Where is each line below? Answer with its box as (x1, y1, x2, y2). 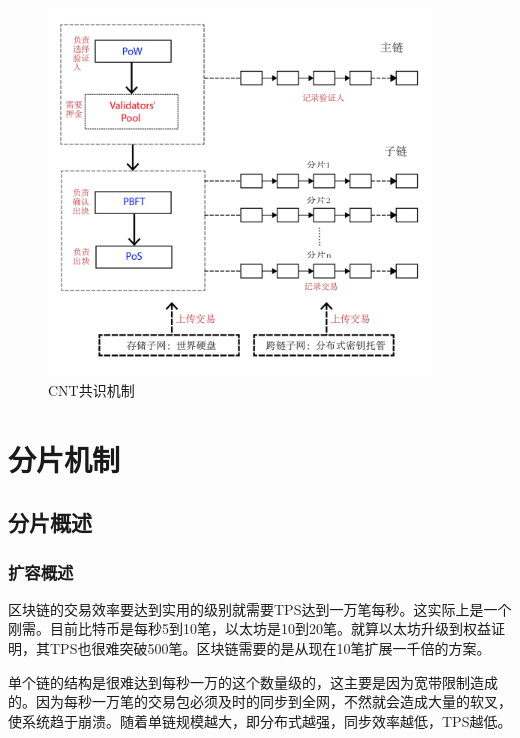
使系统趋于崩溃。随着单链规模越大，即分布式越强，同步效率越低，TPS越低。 (8, 710, 512, 731)
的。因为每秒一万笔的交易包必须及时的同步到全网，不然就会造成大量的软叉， (8, 691, 512, 712)
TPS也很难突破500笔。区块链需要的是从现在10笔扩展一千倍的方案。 (49, 638, 491, 658)
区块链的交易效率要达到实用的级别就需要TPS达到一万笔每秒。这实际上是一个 (8, 598, 512, 619)
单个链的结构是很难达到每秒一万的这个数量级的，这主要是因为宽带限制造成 (8, 671, 498, 692)
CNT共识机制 (48, 379, 135, 400)
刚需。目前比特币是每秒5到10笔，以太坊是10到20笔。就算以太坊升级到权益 (8, 618, 491, 639)
